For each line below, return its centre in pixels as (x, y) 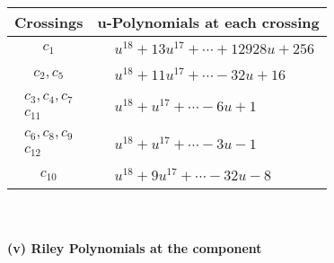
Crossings (49, 22)
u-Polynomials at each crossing (208, 22)
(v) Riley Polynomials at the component (135, 247)
